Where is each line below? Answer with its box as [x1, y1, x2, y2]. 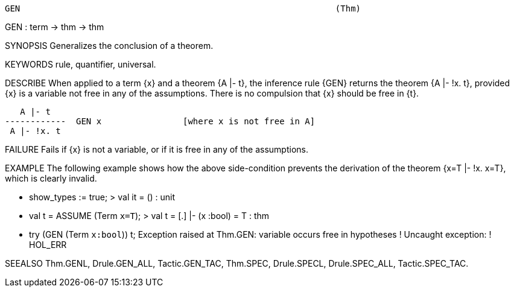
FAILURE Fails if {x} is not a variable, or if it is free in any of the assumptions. [5, 144, 308, 154]
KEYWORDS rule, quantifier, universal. [5, 59, 156, 69]
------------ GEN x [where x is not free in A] [5, 116, 316, 126]
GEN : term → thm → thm [5, 22, 104, 32]
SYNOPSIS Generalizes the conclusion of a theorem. [5, 40, 214, 51]
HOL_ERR [29, 240, 67, 250]
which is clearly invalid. [5, 173, 97, 183]
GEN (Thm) [5, 4, 361, 13]
